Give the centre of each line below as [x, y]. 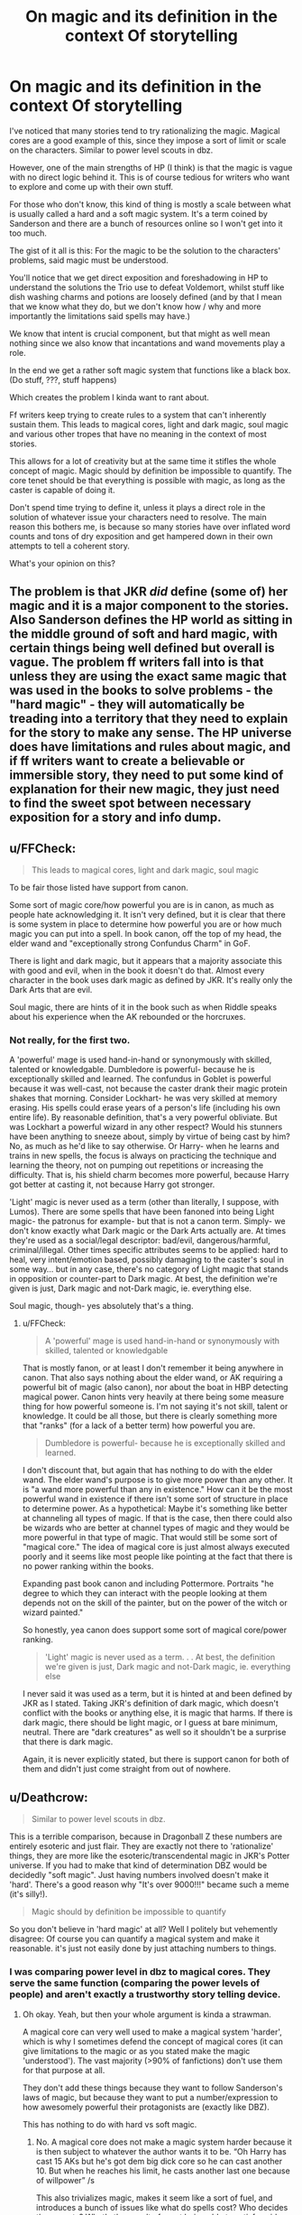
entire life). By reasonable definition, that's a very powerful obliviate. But [143, 1117]
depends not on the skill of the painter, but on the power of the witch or [155, 1603]
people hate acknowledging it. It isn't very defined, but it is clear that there [147, 915]
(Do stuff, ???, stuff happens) [63, 379]
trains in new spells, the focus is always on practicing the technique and [143, 1156]
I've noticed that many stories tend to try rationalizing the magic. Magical [145, 131]
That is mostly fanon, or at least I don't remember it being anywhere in [153, 1368]
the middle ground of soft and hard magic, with [143, 634]
